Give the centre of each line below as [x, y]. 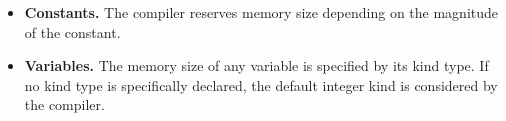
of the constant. [72, 31]
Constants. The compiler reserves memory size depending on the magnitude [261, 12]
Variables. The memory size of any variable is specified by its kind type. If [256, 65]
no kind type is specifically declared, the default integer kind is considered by [261, 84]
